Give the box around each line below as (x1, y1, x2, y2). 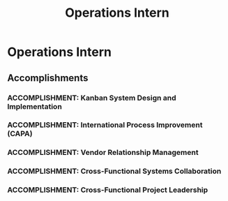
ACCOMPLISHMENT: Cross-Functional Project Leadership (7, 185, 208, 195)
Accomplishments (7, 72, 89, 84)
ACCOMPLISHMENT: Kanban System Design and (7, 93, 176, 103)
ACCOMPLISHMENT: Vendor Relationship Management (7, 148, 199, 158)
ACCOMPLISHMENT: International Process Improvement (7, 120, 203, 130)
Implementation (7, 101, 63, 111)
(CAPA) (7, 129, 33, 139)
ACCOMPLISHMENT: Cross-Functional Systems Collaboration (7, 166, 222, 176)
